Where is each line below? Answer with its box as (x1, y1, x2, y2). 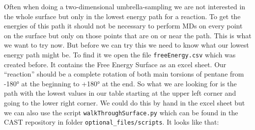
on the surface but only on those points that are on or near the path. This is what (4, 30, 252, 40)
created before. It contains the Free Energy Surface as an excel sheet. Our (4, 59, 227, 69)
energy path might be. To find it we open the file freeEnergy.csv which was (4, 49, 236, 59)
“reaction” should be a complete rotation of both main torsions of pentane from (4, 69, 244, 79)
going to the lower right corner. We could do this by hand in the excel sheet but (4, 98, 245, 107)
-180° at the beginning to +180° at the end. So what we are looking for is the (4, 78, 237, 88)
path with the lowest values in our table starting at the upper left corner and (4, 88, 236, 98)
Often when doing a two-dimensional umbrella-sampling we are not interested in (4, 1, 246, 11)
